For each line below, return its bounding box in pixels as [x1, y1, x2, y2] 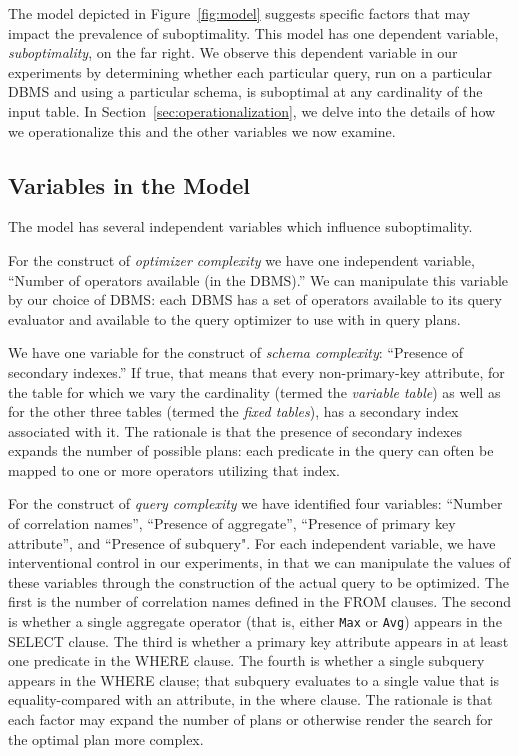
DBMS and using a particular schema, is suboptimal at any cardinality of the [8, 81, 483, 102]
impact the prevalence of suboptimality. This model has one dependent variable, [8, 22, 499, 43]
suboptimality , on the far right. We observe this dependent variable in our [8, 42, 458, 63]
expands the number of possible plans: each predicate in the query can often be [8, 440, 494, 461]
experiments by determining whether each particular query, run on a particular [8, 61, 492, 82]
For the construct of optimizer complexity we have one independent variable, [8, 249, 475, 270]
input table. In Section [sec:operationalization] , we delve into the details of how [8, 100, 496, 121]
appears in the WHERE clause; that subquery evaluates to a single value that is [8, 669, 500, 690]
